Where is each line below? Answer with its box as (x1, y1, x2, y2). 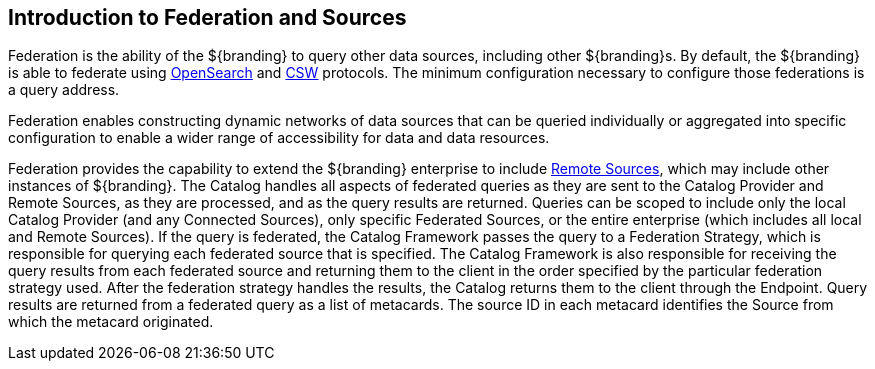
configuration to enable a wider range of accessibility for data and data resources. (8, 129, 550, 147)
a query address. (8, 81, 120, 99)
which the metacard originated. (8, 313, 214, 331)
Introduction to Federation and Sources (8, 5, 407, 30)
